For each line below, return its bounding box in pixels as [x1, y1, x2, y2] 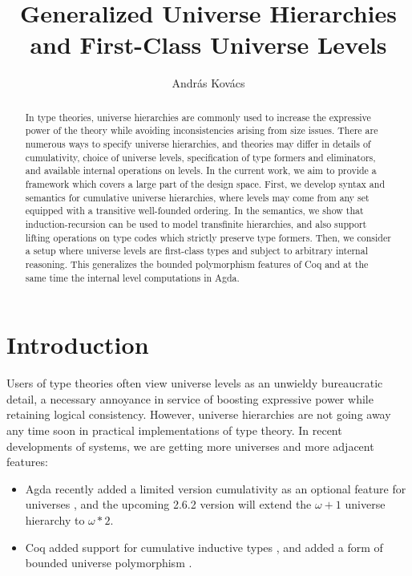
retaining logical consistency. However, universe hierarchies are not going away [6, 406, 391, 423]
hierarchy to [25, 511, 85, 528]
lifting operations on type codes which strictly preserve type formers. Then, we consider [25, 230, 391, 244]
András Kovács [172, 75, 245, 91]
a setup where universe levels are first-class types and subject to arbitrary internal [25, 244, 368, 258]
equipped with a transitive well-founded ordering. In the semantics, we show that [25, 204, 364, 217]
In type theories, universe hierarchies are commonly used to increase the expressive [25, 110, 371, 124]
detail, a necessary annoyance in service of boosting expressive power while [6, 390, 374, 407]
